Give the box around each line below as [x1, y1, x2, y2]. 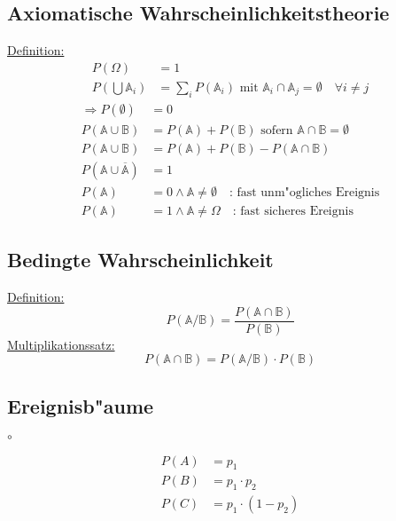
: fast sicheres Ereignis [232, 204, 353, 217]
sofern [260, 123, 293, 137]
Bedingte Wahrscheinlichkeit [7, 246, 274, 273]
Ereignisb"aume [7, 391, 154, 419]
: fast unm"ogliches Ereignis [229, 186, 380, 199]
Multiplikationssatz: [7, 335, 115, 353]
